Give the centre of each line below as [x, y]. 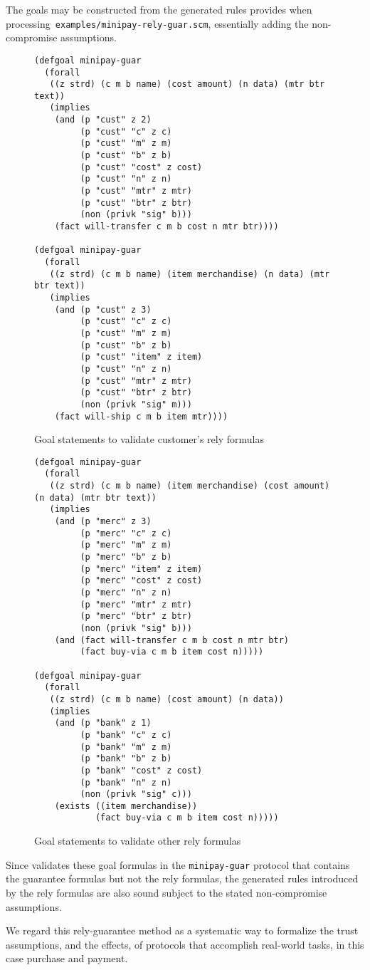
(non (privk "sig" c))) [136, 794]
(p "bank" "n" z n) [126, 782]
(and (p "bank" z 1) [103, 723]
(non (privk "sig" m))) [136, 404]
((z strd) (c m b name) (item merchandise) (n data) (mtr [190, 274]
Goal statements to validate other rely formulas [138, 841]
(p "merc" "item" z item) [141, 569]
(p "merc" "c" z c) [126, 533]
